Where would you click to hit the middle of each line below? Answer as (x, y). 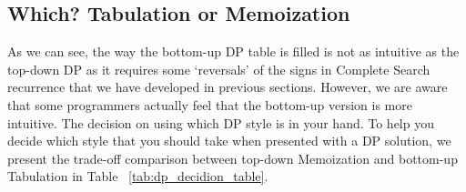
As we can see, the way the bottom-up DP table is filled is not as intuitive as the (233, 51)
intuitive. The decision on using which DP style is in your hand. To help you (221, 122)
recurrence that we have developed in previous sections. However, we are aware (228, 87)
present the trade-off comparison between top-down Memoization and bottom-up (233, 158)
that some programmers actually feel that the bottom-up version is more (210, 104)
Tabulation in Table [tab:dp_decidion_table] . (138, 176)
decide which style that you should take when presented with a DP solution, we (229, 141)
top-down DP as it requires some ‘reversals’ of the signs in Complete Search (219, 69)
